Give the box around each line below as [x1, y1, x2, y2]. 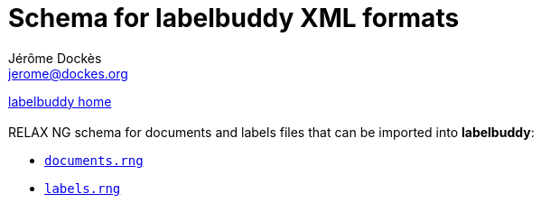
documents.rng [44, 152, 144, 168]
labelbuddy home [8, 93, 112, 109]
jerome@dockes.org [8, 65, 128, 81]
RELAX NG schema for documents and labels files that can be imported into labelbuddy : [8, 124, 535, 140]
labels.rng [44, 180, 121, 196]
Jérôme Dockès [8, 50, 102, 66]
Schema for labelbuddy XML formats [8, 3, 460, 33]
